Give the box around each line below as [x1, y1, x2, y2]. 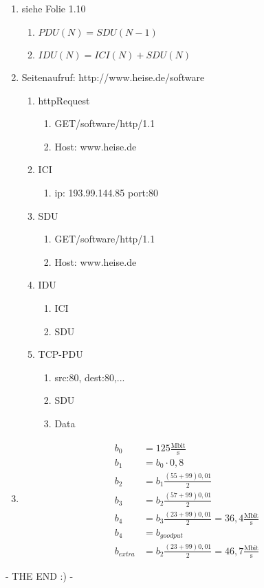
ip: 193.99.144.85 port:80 [54, 185, 158, 199]
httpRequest [38, 93, 90, 107]
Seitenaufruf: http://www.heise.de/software [21, 69, 205, 84]
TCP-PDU [38, 347, 83, 361]
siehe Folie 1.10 [21, 1, 86, 16]
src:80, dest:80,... [54, 370, 125, 384]
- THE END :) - [5, 568, 74, 583]
